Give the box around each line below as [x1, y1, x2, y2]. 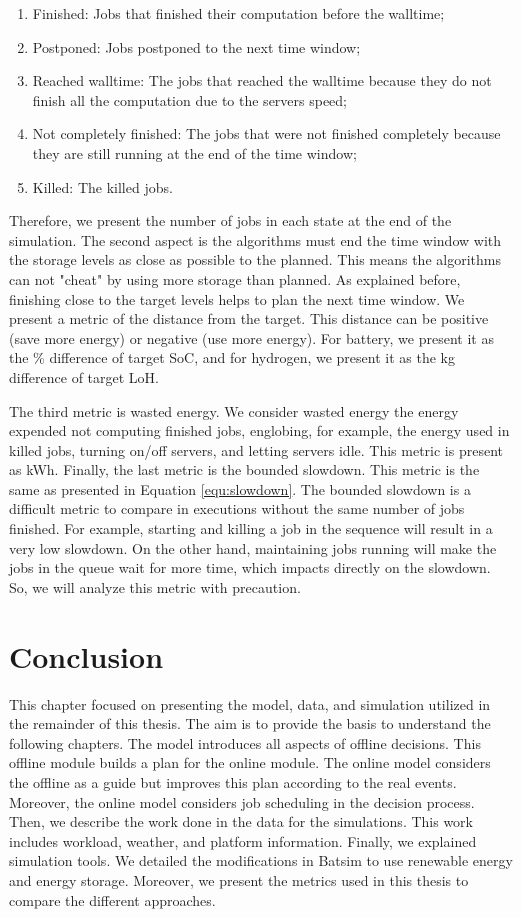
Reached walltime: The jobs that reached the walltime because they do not [32, 70, 492, 91]
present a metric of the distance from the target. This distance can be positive [9, 308, 489, 329]
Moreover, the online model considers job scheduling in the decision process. [9, 791, 475, 812]
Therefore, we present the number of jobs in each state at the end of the [9, 210, 452, 231]
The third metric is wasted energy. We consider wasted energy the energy [9, 400, 459, 421]
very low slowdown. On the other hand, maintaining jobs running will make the [9, 537, 497, 558]
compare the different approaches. [9, 889, 216, 910]
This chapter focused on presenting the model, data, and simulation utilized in [9, 693, 491, 714]
